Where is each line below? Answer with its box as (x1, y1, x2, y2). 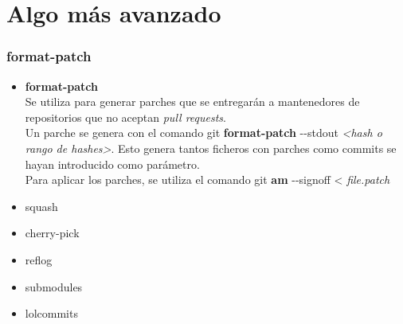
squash (25, 197, 58, 214)
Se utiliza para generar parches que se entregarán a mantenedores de (25, 93, 360, 110)
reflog (25, 251, 53, 267)
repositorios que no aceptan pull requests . (25, 108, 226, 125)
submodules (25, 278, 83, 295)
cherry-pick (25, 224, 80, 241)
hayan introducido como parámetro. (25, 155, 200, 172)
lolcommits (25, 305, 78, 322)
